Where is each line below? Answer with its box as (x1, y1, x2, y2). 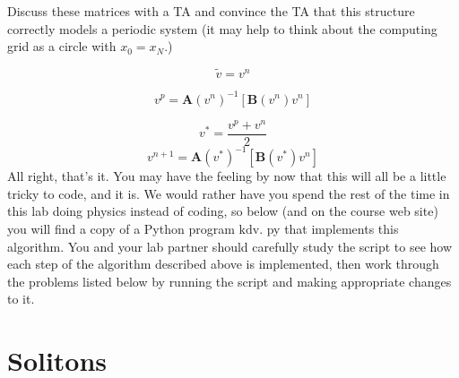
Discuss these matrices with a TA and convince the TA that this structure (7, 2, 415, 20)
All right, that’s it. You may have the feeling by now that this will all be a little (7, 167, 446, 185)
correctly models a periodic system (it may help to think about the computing (7, 19, 437, 38)
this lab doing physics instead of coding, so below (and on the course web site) (7, 202, 438, 220)
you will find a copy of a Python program (7, 219, 235, 237)
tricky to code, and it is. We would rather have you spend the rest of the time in (7, 184, 450, 202)
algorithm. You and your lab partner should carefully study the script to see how (7, 236, 453, 255)
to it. (7, 289, 35, 308)
